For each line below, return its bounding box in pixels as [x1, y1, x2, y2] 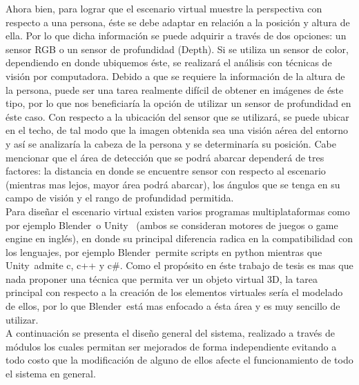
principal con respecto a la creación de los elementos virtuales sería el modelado [6, 285, 343, 299]
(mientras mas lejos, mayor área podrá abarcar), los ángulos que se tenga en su [6, 177, 340, 191]
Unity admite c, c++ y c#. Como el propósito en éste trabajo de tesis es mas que [6, 258, 353, 273]
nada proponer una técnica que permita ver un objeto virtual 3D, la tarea [6, 271, 318, 286]
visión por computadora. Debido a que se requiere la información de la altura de [6, 68, 345, 83]
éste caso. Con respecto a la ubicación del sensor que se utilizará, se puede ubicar [6, 109, 349, 124]
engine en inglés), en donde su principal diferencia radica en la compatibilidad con [6, 231, 353, 246]
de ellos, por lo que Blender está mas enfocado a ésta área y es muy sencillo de [6, 299, 340, 313]
